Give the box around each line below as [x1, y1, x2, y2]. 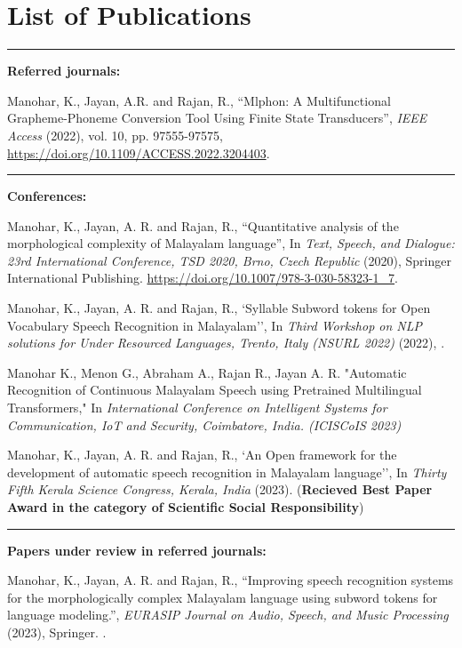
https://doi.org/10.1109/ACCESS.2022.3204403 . [7, 143, 270, 162]
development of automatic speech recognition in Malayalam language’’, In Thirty [7, 462, 447, 481]
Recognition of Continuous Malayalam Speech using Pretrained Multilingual [7, 380, 422, 399]
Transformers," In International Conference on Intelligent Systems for [7, 398, 387, 417]
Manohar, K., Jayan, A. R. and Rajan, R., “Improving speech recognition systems [7, 571, 454, 589]
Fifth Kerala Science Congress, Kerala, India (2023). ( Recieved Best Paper [7, 480, 433, 499]
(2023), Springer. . [7, 622, 107, 641]
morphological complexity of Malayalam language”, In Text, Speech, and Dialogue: [7, 234, 455, 252]
